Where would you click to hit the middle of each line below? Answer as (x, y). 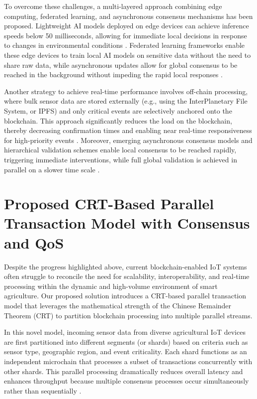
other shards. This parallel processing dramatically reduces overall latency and (124, 371)
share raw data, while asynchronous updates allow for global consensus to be (121, 65)
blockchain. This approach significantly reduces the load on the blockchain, (118, 120)
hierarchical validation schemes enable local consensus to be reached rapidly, (120, 150)
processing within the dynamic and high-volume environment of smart (111, 286)
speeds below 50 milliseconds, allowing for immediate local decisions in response (126, 35)
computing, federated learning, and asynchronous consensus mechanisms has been (128, 16)
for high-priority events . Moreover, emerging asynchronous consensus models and (128, 140)
